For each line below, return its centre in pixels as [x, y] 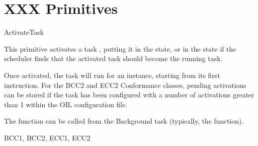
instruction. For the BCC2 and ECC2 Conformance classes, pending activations [125, 85]
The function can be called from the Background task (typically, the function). [124, 121]
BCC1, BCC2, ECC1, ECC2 [47, 137]
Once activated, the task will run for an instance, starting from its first [112, 75]
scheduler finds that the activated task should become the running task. [113, 58]
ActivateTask [24, 32]
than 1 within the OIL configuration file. [66, 104]
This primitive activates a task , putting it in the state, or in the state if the [120, 48]
